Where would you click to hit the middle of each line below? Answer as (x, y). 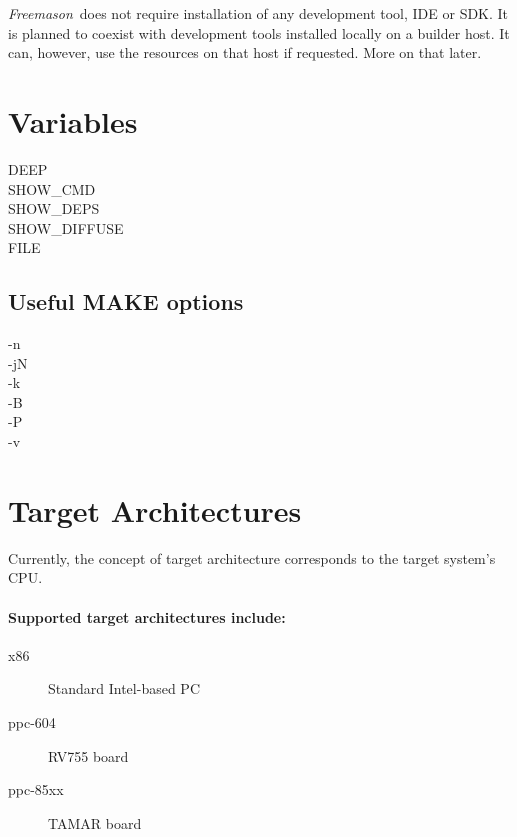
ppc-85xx (36, 789)
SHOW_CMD (52, 188)
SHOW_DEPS (54, 208)
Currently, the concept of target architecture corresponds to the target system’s (252, 557)
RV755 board (88, 755)
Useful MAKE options (126, 301)
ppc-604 (32, 721)
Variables (73, 120)
